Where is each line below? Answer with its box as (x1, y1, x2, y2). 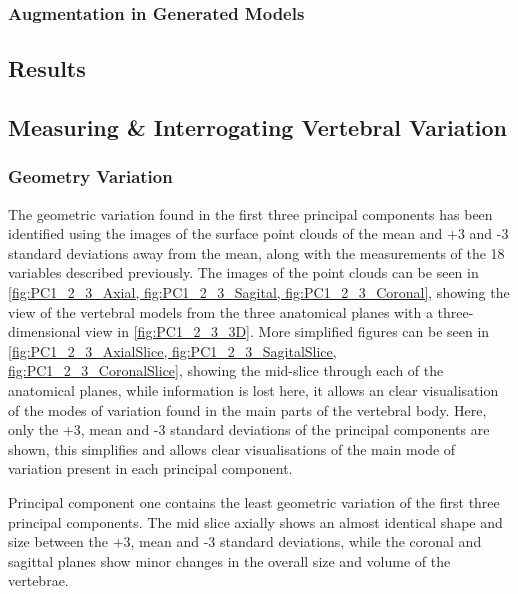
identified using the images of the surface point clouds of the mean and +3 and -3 (8, 223, 509, 244)
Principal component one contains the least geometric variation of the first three (8, 491, 500, 512)
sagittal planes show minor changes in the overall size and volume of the (8, 550, 451, 571)
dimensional (8, 321, 81, 342)
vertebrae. (8, 570, 69, 591)
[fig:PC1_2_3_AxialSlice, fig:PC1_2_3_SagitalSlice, (8, 340, 337, 361)
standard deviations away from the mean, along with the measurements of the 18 (8, 242, 505, 263)
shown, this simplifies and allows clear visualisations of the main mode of (8, 438, 456, 459)
